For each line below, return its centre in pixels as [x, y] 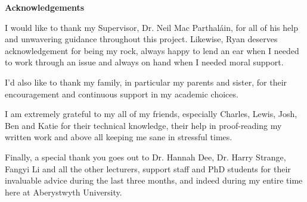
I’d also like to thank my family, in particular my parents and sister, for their [146, 82]
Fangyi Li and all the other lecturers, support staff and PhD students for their [148, 168]
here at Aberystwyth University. [63, 192]
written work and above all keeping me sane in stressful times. [119, 137]
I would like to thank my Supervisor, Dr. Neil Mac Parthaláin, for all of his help [151, 27]
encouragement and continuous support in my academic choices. [122, 94]
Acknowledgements [45, 7]
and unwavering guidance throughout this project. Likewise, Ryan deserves [141, 39]
